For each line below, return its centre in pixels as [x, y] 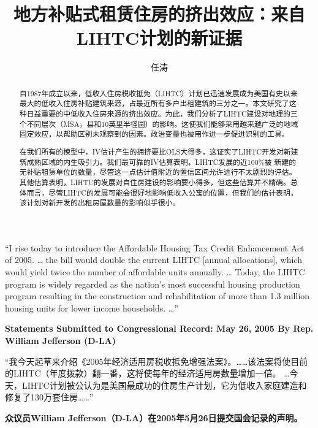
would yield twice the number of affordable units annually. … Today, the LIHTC [155, 272]
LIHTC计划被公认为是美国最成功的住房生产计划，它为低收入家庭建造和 [164, 385]
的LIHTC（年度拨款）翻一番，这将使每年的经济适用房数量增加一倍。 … [147, 373]
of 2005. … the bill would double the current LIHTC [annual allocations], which [153, 260]
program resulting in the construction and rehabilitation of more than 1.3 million [157, 296]
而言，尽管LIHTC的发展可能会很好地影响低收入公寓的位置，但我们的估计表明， [162, 192]
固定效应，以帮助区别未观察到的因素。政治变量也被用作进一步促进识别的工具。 [154, 134]
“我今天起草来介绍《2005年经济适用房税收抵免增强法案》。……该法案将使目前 [157, 361]
